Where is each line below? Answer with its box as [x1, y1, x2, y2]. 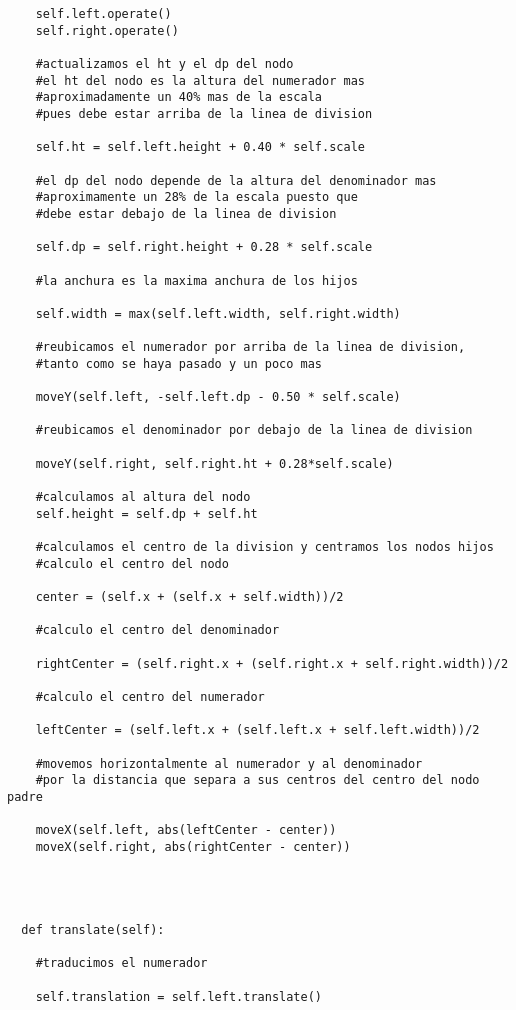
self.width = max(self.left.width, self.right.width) [35, 306, 401, 321]
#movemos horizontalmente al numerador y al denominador [35, 756, 423, 771]
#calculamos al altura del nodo [35, 490, 251, 505]
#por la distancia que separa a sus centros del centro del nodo [35, 773, 480, 788]
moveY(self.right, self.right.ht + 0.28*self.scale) [35, 456, 394, 471]
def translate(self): [21, 923, 165, 938]
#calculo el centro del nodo [35, 556, 229, 571]
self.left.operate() [35, 7, 172, 21]
